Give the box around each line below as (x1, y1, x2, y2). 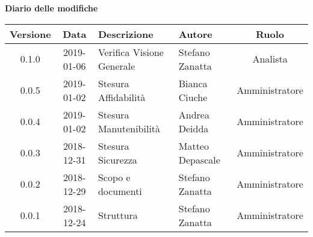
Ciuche (178, 90, 208, 104)
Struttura (98, 208, 138, 223)
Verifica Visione (98, 45, 164, 59)
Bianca (178, 76, 208, 90)
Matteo (178, 138, 209, 153)
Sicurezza (98, 152, 137, 167)
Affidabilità (98, 90, 146, 104)
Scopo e (98, 170, 131, 184)
